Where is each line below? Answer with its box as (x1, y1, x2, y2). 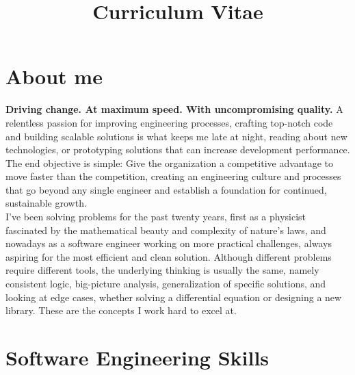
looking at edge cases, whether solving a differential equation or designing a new (5, 289, 342, 304)
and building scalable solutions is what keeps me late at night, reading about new (5, 129, 347, 143)
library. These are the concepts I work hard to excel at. (5, 303, 237, 318)
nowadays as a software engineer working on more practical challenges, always (5, 236, 332, 250)
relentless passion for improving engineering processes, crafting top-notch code (5, 115, 333, 129)
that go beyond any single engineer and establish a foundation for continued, (5, 182, 327, 196)
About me (5, 62, 103, 90)
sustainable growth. (5, 196, 87, 210)
